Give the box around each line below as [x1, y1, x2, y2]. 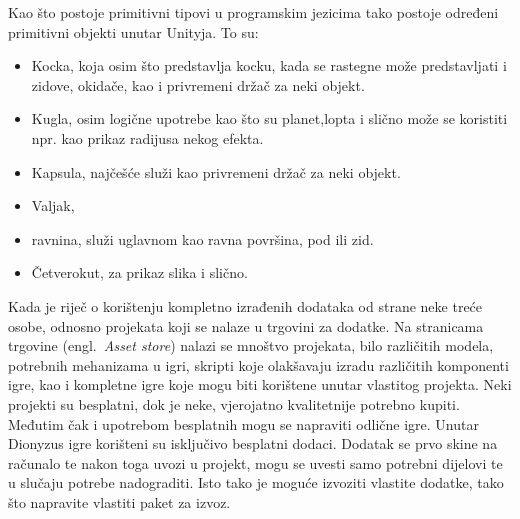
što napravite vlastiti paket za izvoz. [8, 491, 231, 512]
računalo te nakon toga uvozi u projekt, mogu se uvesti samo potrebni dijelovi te [8, 452, 503, 473]
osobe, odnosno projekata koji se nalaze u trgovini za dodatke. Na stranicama [8, 315, 484, 336]
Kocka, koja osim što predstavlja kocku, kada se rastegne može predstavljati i [31, 55, 507, 76]
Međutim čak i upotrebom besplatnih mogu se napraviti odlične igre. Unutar [8, 413, 479, 434]
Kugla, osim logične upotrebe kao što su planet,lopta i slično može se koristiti [31, 108, 508, 129]
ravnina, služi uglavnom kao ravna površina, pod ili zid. [31, 228, 374, 249]
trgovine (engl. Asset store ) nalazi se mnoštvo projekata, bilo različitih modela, [8, 335, 494, 356]
